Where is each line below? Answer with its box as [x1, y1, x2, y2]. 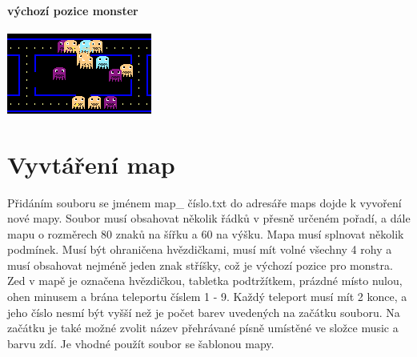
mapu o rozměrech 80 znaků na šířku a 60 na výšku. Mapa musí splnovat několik [7, 225, 404, 242]
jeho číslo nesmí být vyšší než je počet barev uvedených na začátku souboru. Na [7, 303, 400, 320]
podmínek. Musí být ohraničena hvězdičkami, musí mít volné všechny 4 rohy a [7, 241, 392, 258]
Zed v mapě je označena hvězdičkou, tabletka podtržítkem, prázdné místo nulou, [7, 272, 403, 289]
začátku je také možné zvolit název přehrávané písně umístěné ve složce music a [7, 319, 399, 336]
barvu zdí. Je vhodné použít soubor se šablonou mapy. [7, 335, 275, 351]
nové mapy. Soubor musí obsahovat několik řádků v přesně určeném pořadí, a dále [7, 210, 411, 227]
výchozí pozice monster [7, 2, 138, 18]
